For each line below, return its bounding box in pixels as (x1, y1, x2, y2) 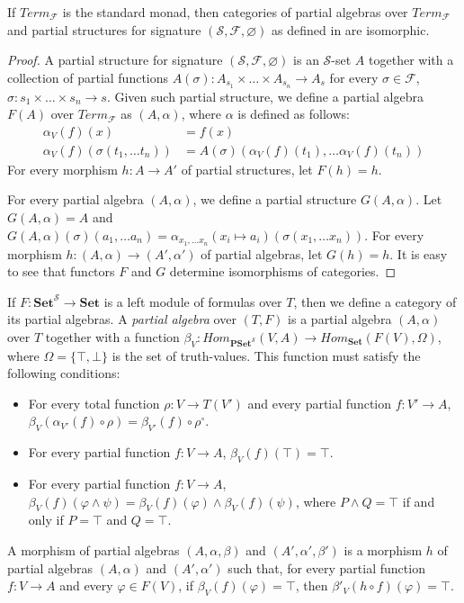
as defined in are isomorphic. (272, 20, 430, 39)
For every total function (28, 393, 160, 412)
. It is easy (389, 244, 448, 263)
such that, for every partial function (228, 558, 425, 577)
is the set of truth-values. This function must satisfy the (112, 346, 421, 364)
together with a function (45, 327, 180, 346)
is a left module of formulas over (103, 292, 282, 310)
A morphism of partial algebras (7, 541, 180, 560)
